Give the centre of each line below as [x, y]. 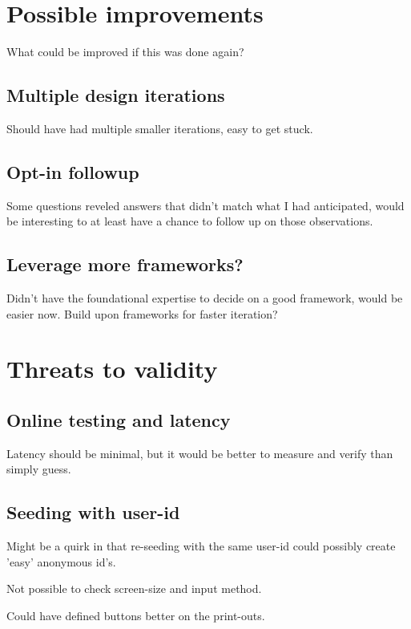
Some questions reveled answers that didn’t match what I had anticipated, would [205, 205]
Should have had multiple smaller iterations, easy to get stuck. [160, 128]
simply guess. [39, 469]
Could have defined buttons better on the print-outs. [136, 616]
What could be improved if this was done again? [125, 52]
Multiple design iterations [116, 95]
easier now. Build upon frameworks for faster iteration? [142, 313]
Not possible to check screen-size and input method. [134, 588]
